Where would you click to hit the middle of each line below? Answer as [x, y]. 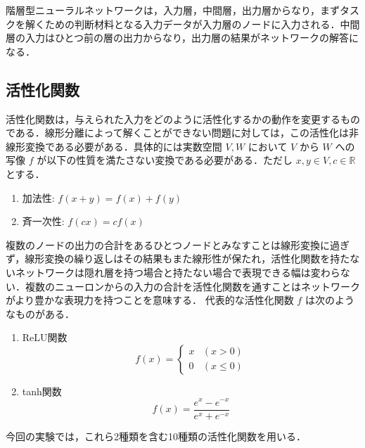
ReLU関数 [45, 337]
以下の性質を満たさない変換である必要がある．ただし [170, 160]
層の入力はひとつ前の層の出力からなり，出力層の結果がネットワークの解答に [182, 38]
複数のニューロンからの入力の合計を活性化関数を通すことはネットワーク [192, 286]
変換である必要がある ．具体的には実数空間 [123, 146]
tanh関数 [42, 391]
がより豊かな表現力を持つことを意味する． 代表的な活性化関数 [150, 300]
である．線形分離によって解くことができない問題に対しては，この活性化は [178, 133]
